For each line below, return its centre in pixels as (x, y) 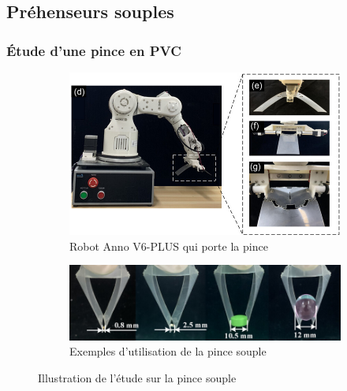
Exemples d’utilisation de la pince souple (168, 351)
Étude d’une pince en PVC (94, 50)
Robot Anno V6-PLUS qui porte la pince (169, 246)
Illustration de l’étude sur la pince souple (137, 378)
